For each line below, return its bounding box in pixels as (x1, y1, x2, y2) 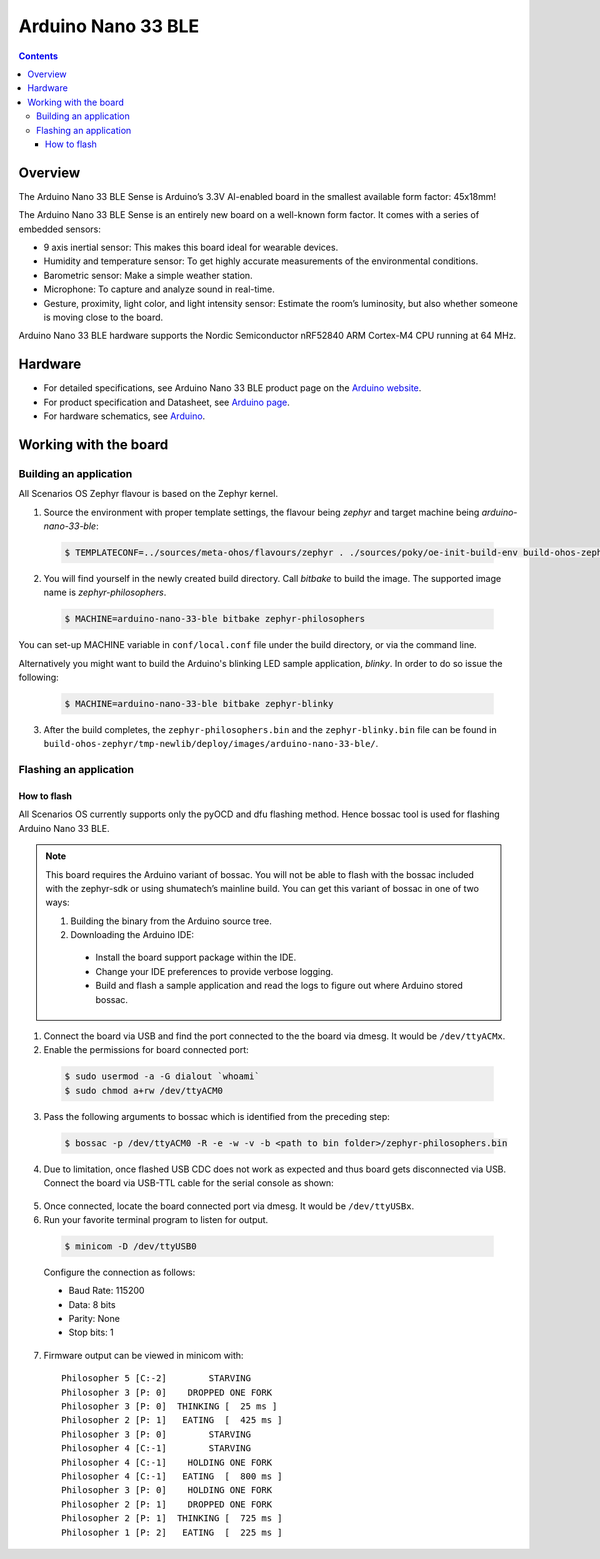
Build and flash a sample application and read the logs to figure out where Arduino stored (95, 980, 464, 992)
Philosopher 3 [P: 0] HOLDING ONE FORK (61, 1485, 273, 1496)
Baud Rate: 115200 (68, 1285, 145, 1297)
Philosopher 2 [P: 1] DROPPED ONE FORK (61, 1498, 273, 1510)
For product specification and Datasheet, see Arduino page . (43, 396, 290, 408)
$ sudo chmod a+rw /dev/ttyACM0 (64, 1085, 224, 1096)
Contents (18, 50, 59, 62)
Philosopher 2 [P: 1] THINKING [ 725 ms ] (61, 1513, 284, 1524)
